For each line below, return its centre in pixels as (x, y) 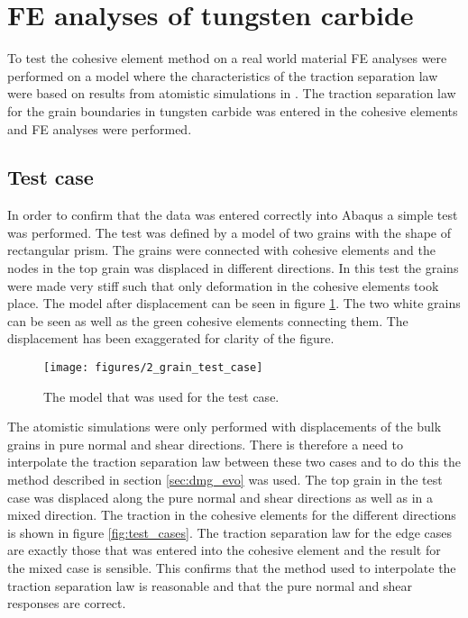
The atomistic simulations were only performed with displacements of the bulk (225, 427)
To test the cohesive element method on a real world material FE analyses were (227, 58)
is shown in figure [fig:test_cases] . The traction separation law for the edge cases (230, 532)
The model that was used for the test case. (161, 396)
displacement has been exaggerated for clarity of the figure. (171, 338)
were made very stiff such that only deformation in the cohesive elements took (223, 285)
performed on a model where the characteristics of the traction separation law (223, 75)
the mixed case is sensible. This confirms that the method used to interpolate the (232, 568)
